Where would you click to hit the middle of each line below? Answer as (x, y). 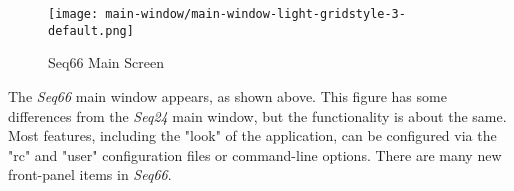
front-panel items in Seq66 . (90, 174)
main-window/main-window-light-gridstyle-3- (255, 14)
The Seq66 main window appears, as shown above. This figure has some (227, 95)
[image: (73, 14)
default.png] (91, 30)
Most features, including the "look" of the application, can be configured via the (252, 135)
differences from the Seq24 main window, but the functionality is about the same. (257, 115)
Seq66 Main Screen (106, 62)
